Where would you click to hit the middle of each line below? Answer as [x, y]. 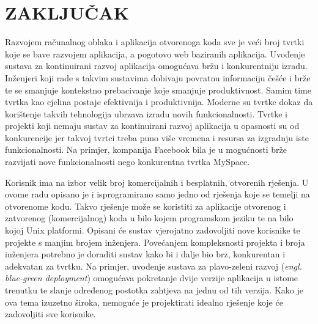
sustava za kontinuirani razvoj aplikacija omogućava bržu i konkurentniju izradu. [156, 66]
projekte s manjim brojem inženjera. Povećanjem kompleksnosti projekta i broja [155, 242]
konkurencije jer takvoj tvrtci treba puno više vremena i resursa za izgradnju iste [157, 137]
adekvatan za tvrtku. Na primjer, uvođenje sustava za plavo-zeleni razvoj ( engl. [153, 266]
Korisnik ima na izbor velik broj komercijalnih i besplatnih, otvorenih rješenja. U [157, 182]
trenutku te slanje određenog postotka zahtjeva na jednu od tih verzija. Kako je [154, 290]
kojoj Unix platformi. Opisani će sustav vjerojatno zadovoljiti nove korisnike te [153, 230]
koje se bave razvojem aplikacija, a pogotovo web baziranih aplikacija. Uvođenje [155, 53]
